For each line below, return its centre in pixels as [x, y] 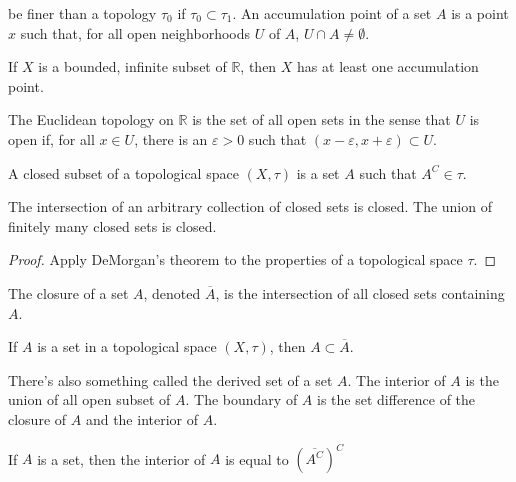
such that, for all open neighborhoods [135, 32]
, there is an [171, 138]
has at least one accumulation [388, 66]
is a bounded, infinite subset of [132, 66]
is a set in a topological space [127, 346]
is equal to [257, 458]
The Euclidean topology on [91, 119]
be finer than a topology [82, 13]
